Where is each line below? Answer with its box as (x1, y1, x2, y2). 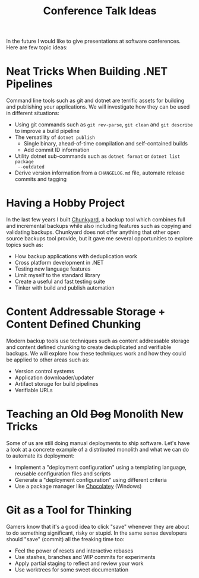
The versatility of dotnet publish (14, 134, 95, 141)
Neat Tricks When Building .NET (6, 65, 168, 78)
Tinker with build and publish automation (14, 284, 115, 291)
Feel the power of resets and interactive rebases (14, 547, 134, 554)
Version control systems (14, 368, 74, 374)
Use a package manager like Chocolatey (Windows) (14, 482, 142, 490)
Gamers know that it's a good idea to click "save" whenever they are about (6, 523, 189, 530)
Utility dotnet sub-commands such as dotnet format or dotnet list (14, 153, 181, 160)
